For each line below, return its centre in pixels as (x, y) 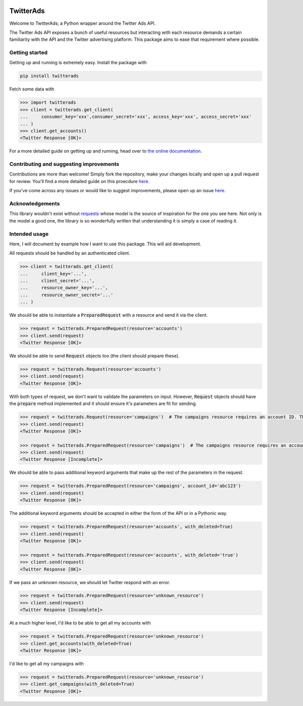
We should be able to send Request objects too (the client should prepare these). (94, 356)
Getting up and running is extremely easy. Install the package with (78, 63)
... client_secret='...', (57, 281)
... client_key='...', (53, 274)
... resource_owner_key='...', (64, 288)
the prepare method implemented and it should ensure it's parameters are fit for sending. (103, 404)
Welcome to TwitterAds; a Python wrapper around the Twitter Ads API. (83, 23)
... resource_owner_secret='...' (67, 295)
